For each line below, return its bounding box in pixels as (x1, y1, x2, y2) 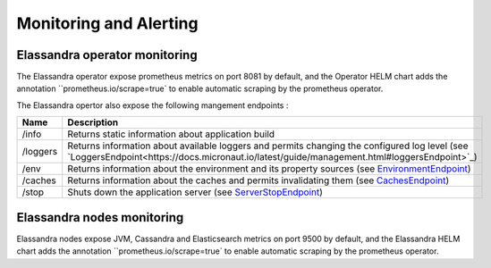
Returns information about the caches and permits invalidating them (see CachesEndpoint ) (67, 174, 450, 187)
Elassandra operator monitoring (16, 47, 198, 63)
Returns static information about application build (67, 128, 275, 140)
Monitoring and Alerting (16, 13, 199, 33)
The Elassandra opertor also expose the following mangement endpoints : (16, 99, 289, 111)
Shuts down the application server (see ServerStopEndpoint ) (67, 186, 324, 198)
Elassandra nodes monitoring (16, 210, 184, 225)
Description (67, 116, 119, 129)
